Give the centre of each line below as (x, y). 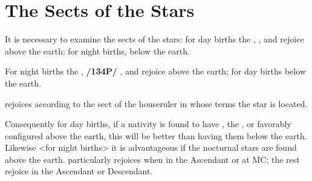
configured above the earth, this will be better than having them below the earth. (156, 135)
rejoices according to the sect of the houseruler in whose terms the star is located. (156, 103)
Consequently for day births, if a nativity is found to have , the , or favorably (148, 124)
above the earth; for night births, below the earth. (97, 51)
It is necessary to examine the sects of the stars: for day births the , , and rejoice (154, 39)
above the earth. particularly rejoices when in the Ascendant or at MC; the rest (152, 159)
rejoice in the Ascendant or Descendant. (79, 171)
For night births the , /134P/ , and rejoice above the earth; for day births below (155, 71)
